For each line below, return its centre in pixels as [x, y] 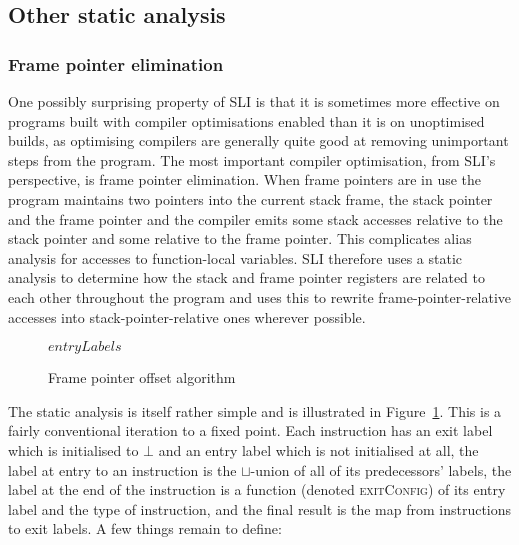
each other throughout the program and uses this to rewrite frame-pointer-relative [260, 296]
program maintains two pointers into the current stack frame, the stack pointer [250, 198]
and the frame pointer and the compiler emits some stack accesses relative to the [255, 218]
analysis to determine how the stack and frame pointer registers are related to [247, 277]
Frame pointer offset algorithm [142, 377]
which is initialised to [73, 449]
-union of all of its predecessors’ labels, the [381, 469]
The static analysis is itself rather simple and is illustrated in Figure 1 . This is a [255, 410]
